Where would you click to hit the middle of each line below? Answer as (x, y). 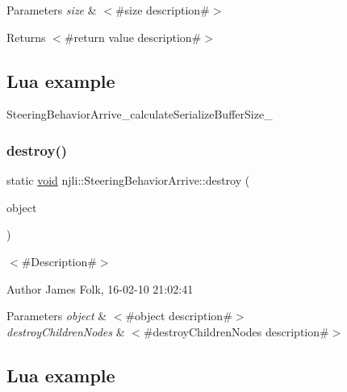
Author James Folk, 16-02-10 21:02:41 (100, 288)
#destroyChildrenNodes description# (236, 331)
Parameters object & (57, 316)
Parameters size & (52, 10)
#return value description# (133, 37)
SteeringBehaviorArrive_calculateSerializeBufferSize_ (140, 114)
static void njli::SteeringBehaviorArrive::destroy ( (128, 180)
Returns (26, 37)
